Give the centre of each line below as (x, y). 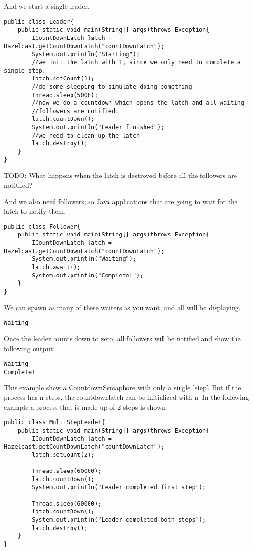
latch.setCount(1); (63, 79)
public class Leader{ (39, 22)
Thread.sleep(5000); (65, 95)
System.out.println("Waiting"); (84, 259)
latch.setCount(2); (63, 455)
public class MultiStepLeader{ (54, 423)
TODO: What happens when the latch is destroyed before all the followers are (120, 175)
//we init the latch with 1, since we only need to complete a (136, 62)
